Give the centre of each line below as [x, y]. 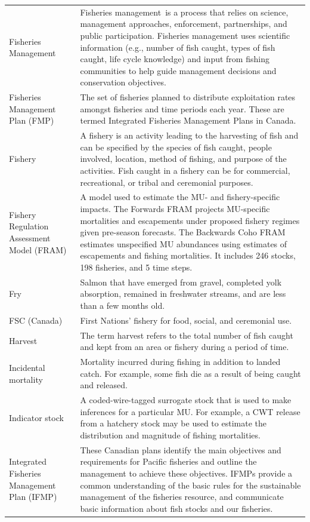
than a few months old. [123, 305]
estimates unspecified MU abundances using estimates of [184, 243]
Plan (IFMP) [33, 497]
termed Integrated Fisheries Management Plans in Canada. [188, 120]
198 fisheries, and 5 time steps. [136, 267]
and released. [104, 385]
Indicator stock [36, 417]
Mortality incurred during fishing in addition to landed [180, 362]
